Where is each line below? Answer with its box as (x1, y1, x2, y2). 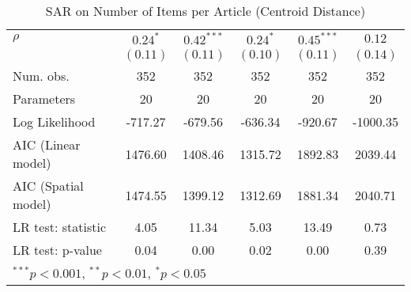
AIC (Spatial (13, 176, 84, 195)
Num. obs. (13, 66, 70, 85)
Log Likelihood (13, 112, 96, 131)
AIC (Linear (13, 135, 81, 154)
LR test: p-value (13, 241, 102, 259)
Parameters (13, 89, 76, 108)
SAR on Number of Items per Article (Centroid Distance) (45, 2, 366, 20)
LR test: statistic (13, 218, 107, 236)
